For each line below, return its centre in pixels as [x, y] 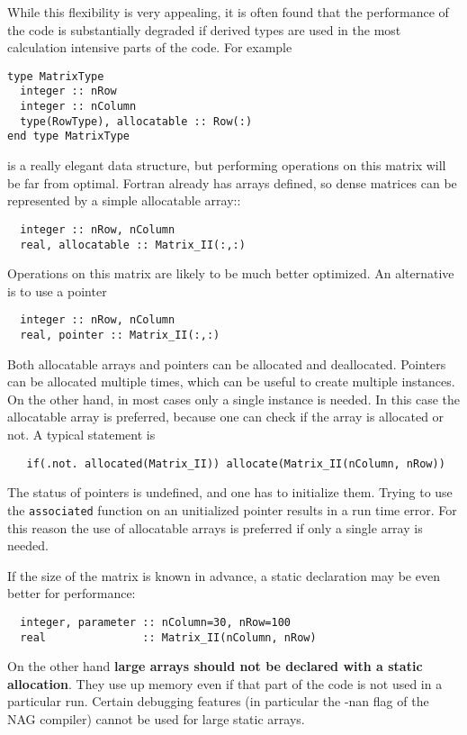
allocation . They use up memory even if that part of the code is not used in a [225, 683]
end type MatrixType [69, 136]
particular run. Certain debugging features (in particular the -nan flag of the [218, 701]
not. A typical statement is [81, 435]
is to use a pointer [57, 290]
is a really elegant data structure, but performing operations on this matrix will [227, 165]
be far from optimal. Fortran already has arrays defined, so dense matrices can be [232, 182]
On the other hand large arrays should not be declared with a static [215, 666]
